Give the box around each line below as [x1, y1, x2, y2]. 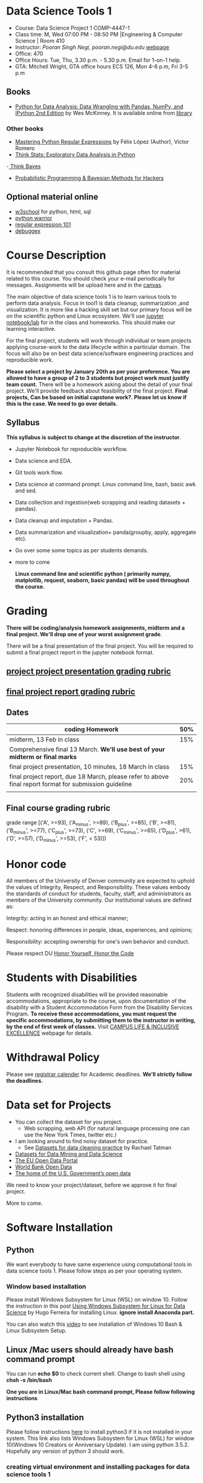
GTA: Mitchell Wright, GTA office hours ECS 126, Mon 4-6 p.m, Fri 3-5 [14, 62, 188, 70]
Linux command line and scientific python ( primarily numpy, [14, 570, 171, 577]
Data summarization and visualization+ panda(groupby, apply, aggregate [14, 528, 196, 536]
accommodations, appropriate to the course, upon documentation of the [6, 997, 187, 1005]
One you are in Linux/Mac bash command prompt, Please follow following [6, 1388, 195, 1395]
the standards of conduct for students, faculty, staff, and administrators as [6, 890, 192, 898]
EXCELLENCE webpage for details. [6, 1029, 93, 1037]
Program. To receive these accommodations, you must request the [6, 1010, 177, 1017]
